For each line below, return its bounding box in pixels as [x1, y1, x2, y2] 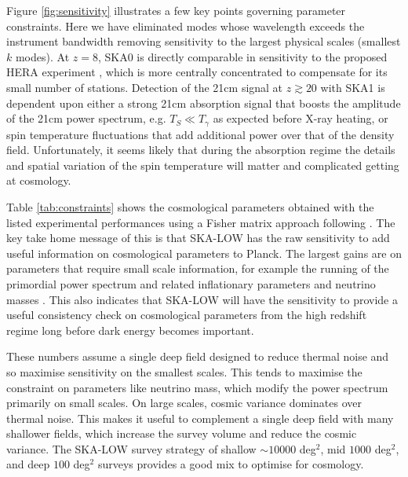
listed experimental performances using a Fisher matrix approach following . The [6, 214, 395, 230]
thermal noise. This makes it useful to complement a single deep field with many [6, 409, 394, 426]
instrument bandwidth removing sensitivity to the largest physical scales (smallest [6, 33, 401, 50]
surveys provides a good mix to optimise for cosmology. [97, 456, 364, 472]
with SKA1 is [320, 79, 385, 95]
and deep [6, 456, 50, 472]
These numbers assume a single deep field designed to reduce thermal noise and [6, 348, 389, 365]
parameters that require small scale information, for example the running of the [6, 260, 389, 277]
